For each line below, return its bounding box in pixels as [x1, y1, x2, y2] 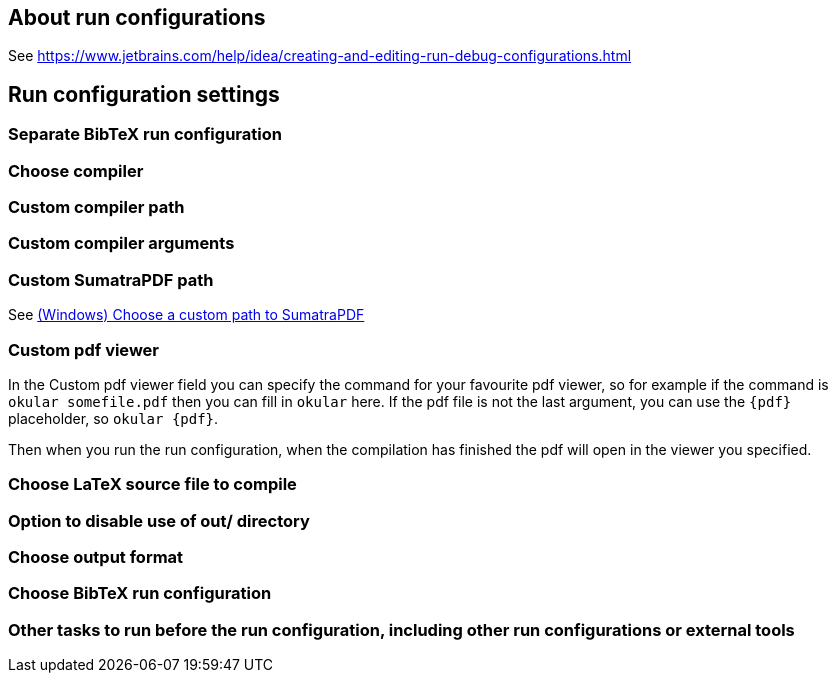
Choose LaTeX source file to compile [8, 474, 297, 495]
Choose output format [8, 547, 184, 568]
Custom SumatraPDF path [8, 269, 214, 290]
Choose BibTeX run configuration [8, 583, 272, 604]
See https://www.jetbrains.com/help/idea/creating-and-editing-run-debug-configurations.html [8, 47, 632, 65]
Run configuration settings [8, 81, 280, 107]
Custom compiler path [8, 197, 185, 218]
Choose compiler [8, 160, 144, 181]
